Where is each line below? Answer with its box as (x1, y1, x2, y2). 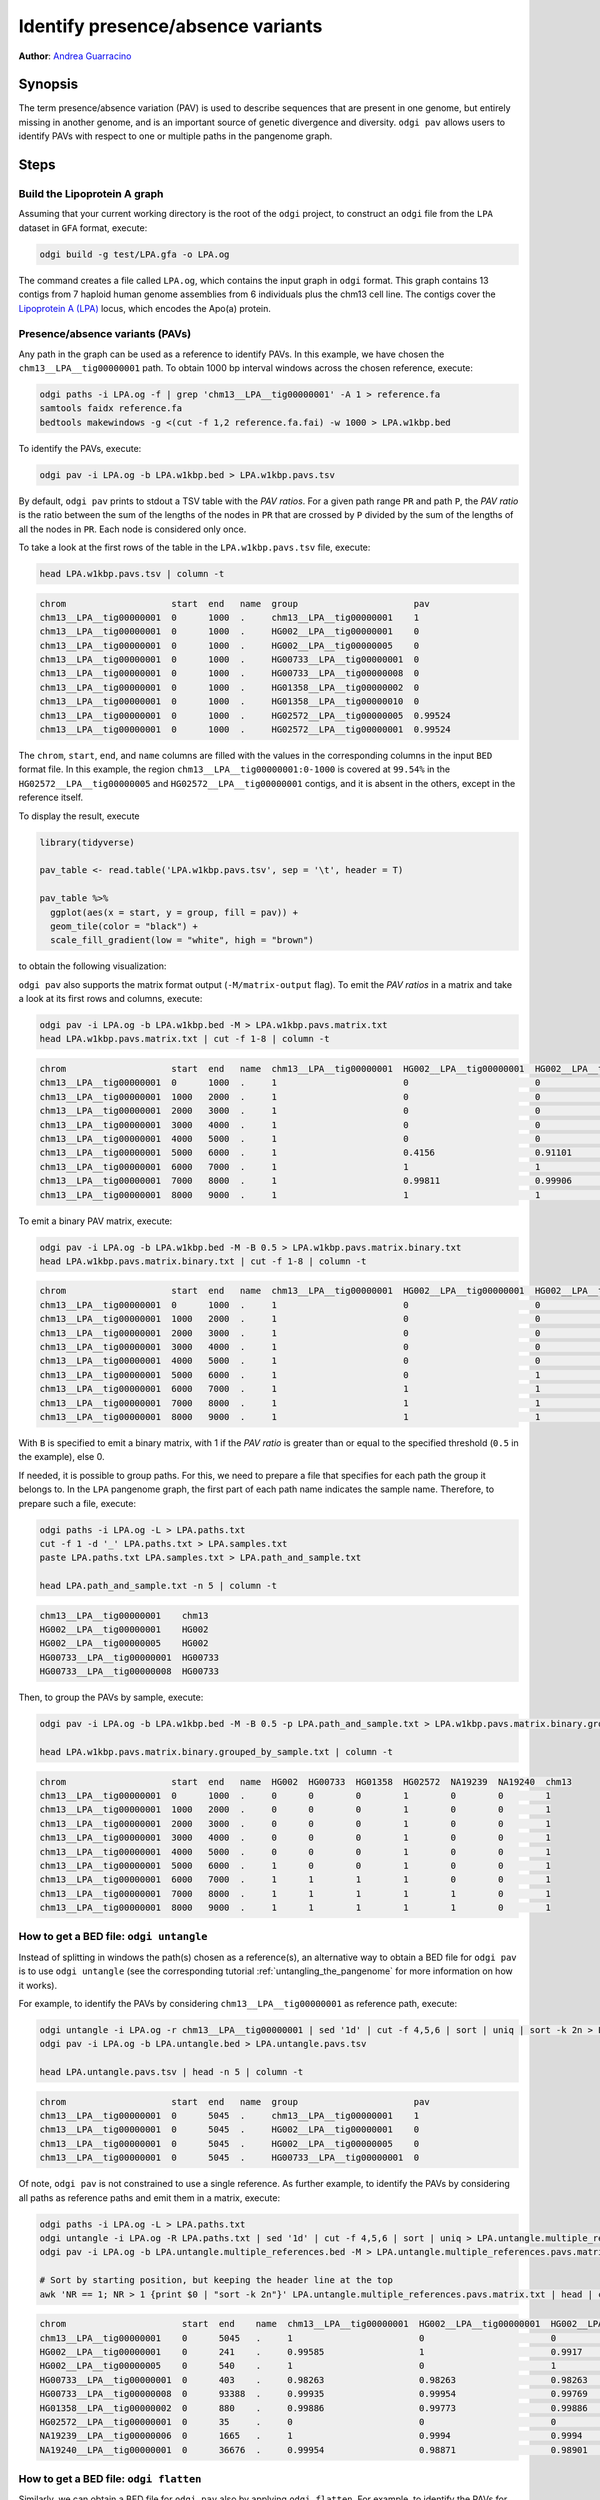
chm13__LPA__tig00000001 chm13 (39, 1610, 209, 1621)
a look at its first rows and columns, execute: (18, 993, 203, 1005)
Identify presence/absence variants (18, 15, 323, 37)
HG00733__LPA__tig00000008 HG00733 (39, 1666, 220, 1677)
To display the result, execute (18, 810, 140, 822)
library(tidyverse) (39, 836, 135, 848)
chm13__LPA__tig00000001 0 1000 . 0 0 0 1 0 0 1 (39, 1790, 552, 1801)
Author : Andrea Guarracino (18, 50, 132, 62)
